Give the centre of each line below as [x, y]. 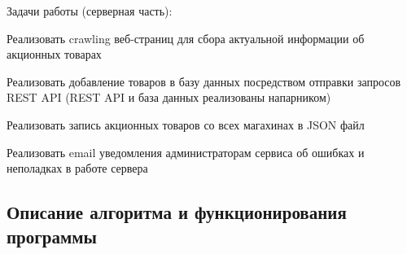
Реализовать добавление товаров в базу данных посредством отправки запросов [204, 81]
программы [52, 236]
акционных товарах [54, 54]
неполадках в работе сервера [77, 168]
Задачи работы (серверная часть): [90, 11]
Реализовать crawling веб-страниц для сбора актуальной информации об [186, 38]
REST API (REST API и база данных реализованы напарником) [169, 97]
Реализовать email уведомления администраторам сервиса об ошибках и [186, 152]
